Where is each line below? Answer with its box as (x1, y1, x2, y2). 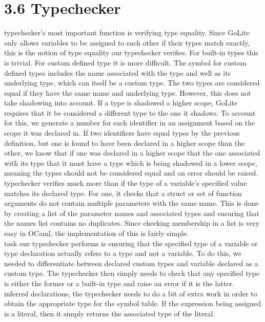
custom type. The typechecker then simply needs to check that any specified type (4, 268, 260, 278)
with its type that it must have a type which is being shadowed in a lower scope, (4, 157, 257, 168)
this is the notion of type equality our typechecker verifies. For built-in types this (4, 47, 258, 58)
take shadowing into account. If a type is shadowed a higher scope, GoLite (4, 97, 238, 108)
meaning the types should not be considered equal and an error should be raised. (4, 167, 258, 178)
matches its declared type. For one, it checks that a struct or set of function (4, 187, 242, 198)
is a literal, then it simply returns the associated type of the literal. (4, 308, 215, 318)
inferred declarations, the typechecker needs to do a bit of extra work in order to (4, 288, 257, 298)
